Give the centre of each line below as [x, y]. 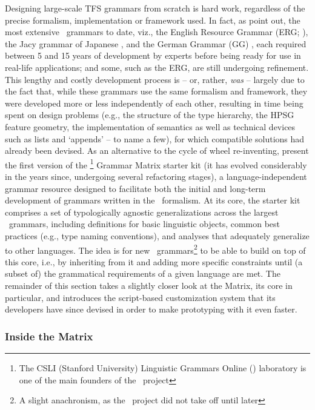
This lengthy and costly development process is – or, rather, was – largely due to [155, 79]
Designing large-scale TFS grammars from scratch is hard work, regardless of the [155, 8]
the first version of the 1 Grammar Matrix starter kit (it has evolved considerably [156, 164]
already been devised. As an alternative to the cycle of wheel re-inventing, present [157, 150]
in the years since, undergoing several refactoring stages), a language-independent [156, 176]
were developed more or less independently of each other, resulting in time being [154, 103]
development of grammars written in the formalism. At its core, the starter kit [153, 200]
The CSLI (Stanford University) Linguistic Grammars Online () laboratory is [163, 367]
